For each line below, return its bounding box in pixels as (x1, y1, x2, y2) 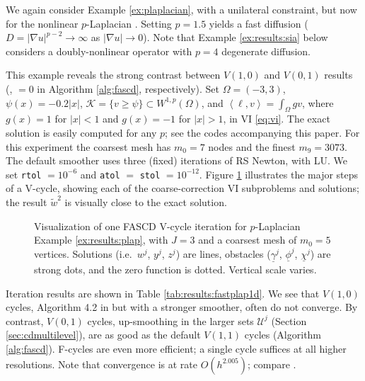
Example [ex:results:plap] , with (34, 232, 168, 247)
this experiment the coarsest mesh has (6, 139, 171, 154)
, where (302, 95, 334, 110)
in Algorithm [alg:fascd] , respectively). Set (37, 81, 220, 96)
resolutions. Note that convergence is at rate (6, 356, 197, 371)
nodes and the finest (208, 139, 296, 154)
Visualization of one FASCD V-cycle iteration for (34, 218, 247, 233)
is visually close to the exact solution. (64, 194, 227, 209)
